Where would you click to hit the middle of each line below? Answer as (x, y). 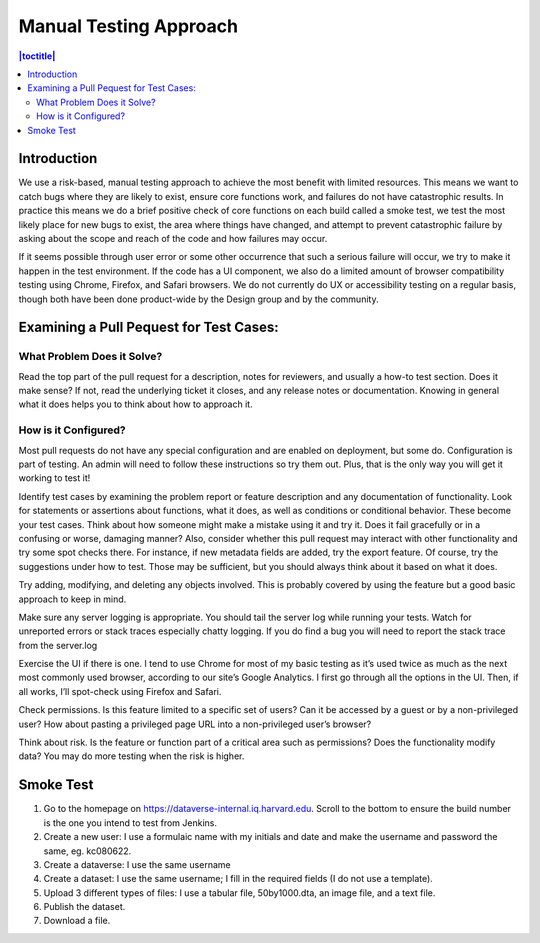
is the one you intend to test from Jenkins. (130, 822)
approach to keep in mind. (72, 599)
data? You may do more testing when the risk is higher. (131, 756)
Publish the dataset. (84, 907)
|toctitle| (37, 56)
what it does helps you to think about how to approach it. (136, 404)
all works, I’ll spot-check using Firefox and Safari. (120, 691)
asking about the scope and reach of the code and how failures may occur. (173, 238)
